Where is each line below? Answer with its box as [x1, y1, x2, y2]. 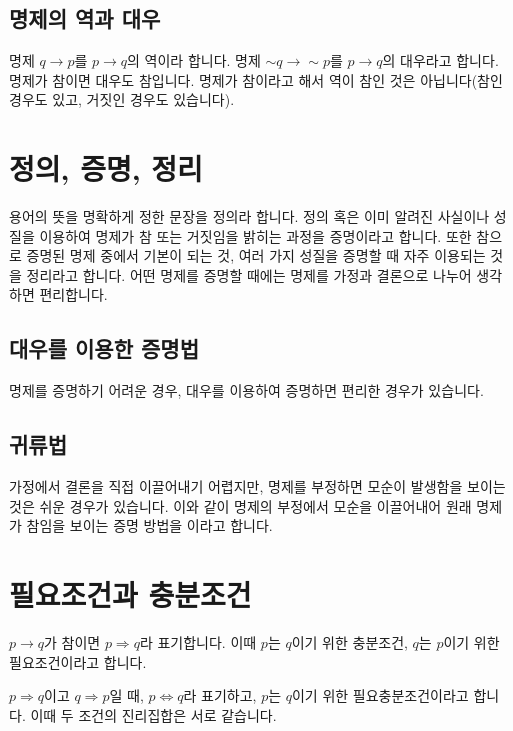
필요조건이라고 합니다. [9, 651, 147, 672]
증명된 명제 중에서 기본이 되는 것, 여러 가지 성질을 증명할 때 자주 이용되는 [26, 245, 486, 266]
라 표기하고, [183, 685, 257, 706]
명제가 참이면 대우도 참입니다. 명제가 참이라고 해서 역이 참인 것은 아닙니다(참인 [9, 69, 503, 90]
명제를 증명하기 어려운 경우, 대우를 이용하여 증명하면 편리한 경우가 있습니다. [9, 380, 484, 401]
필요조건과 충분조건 [9, 574, 252, 615]
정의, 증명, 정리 [9, 148, 203, 189]
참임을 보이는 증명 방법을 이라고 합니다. [26, 515, 273, 536]
